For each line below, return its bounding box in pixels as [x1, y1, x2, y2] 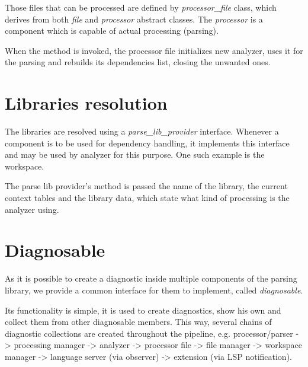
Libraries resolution [5, 91, 168, 115]
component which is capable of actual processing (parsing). [5, 24, 219, 37]
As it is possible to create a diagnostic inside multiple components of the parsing [5, 272, 297, 285]
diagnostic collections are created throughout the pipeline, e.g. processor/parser [5, 327, 293, 339]
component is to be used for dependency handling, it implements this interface [5, 136, 290, 149]
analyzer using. [5, 203, 59, 215]
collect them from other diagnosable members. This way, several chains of [5, 315, 272, 328]
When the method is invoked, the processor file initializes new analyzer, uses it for [5, 44, 303, 56]
